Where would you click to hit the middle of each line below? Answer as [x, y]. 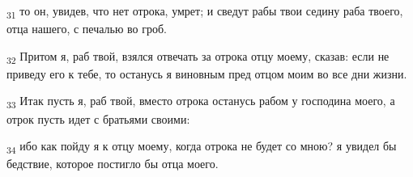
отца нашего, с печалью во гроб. [87, 29]
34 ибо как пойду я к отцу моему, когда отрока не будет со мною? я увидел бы [202, 147]
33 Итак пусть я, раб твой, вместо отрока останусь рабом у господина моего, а [201, 102]
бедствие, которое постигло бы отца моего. [113, 164]
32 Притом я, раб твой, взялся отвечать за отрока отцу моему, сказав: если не [198, 57]
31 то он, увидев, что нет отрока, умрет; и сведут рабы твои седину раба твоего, [205, 12]
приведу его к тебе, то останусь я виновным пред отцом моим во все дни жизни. [207, 73]
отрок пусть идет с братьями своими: [98, 118]
